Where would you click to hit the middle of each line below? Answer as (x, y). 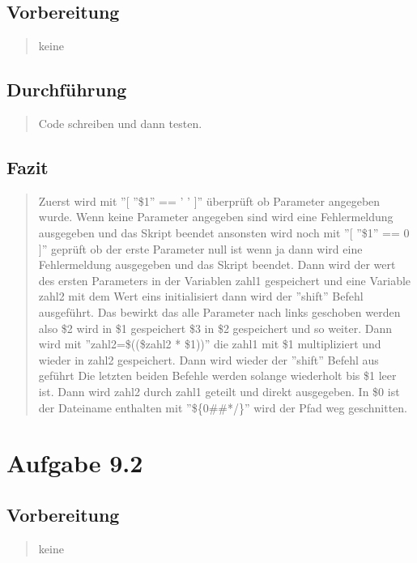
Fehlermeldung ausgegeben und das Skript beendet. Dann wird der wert (217, 264)
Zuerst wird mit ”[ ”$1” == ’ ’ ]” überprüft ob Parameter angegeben (209, 200)
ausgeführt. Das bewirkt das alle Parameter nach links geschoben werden (219, 311)
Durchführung (67, 90)
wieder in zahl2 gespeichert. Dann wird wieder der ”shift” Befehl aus (208, 359)
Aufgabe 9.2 (75, 463)
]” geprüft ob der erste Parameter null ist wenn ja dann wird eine (200, 248)
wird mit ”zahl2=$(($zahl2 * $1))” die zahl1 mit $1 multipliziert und (210, 344)
